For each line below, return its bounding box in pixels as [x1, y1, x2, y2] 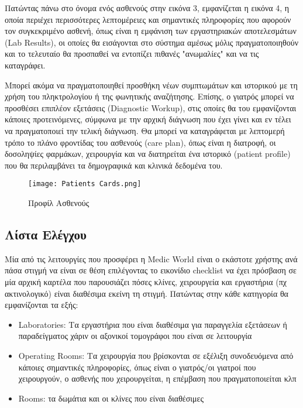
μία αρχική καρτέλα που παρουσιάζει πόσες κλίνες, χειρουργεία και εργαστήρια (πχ [5, 275, 287, 287]
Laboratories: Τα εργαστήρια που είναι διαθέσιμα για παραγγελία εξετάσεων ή [18, 318, 287, 330]
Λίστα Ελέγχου [5, 225, 87, 243]
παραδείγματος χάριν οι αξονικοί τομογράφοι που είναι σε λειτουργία [18, 330, 252, 342]
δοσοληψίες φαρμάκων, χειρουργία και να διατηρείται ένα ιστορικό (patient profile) [5, 148, 291, 160]
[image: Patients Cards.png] [28, 180, 142, 188]
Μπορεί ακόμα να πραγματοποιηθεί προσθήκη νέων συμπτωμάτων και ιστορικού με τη [5, 78, 298, 91]
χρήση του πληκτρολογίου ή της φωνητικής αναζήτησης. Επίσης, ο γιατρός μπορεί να [5, 90, 294, 102]
